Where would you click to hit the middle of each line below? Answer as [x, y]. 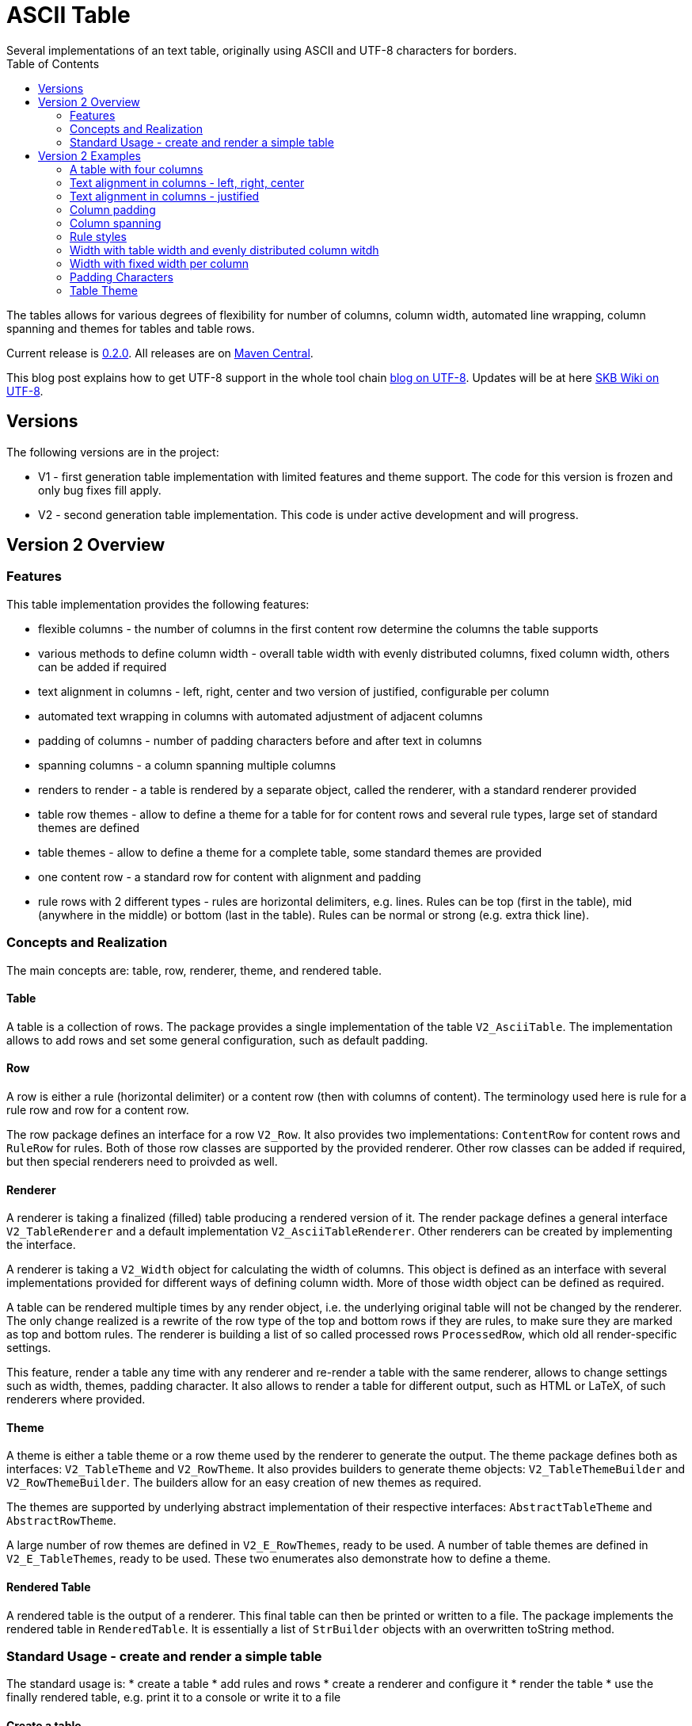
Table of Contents [53, 63]
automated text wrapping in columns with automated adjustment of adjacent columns [260, 716]
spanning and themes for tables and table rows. [131, 328]
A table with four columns [137, 169]
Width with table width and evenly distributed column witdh [224, 250]
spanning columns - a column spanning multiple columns [187, 765]
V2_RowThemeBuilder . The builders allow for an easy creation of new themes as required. [244, 1483]
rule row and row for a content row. [98, 1110]
